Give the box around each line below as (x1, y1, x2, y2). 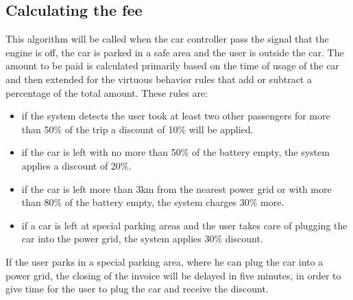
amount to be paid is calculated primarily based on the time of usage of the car (5, 58, 339, 73)
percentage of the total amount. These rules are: (5, 85, 208, 100)
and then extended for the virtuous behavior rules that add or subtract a (5, 71, 312, 86)
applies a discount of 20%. (21, 158, 132, 172)
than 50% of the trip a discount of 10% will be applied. (21, 122, 254, 136)
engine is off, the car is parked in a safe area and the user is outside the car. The (5, 45, 344, 59)
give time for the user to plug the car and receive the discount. (5, 281, 269, 296)
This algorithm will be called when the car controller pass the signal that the (5, 32, 329, 46)
